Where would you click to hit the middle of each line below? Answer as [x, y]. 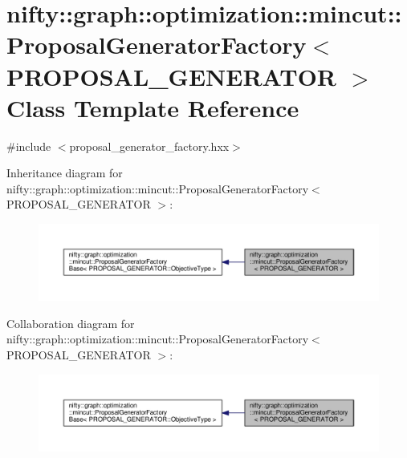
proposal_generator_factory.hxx [149, 146]
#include [29, 146]
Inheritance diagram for [65, 173]
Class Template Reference [153, 107]
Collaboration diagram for [71, 323]
